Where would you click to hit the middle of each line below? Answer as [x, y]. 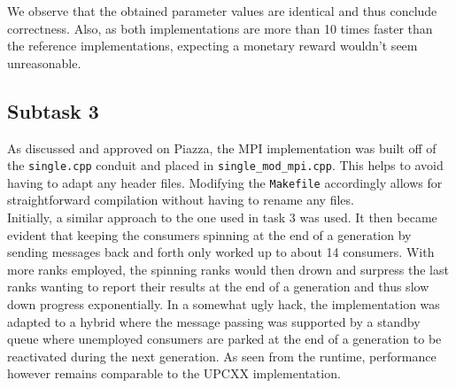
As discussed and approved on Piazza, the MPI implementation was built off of [222, 147]
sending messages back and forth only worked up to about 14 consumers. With [221, 252]
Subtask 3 [53, 110]
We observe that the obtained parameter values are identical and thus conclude [222, 11]
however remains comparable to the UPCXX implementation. [174, 373]
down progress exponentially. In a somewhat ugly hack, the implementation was [224, 304]
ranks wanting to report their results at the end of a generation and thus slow [218, 287]
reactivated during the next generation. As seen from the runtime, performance [222, 356]
